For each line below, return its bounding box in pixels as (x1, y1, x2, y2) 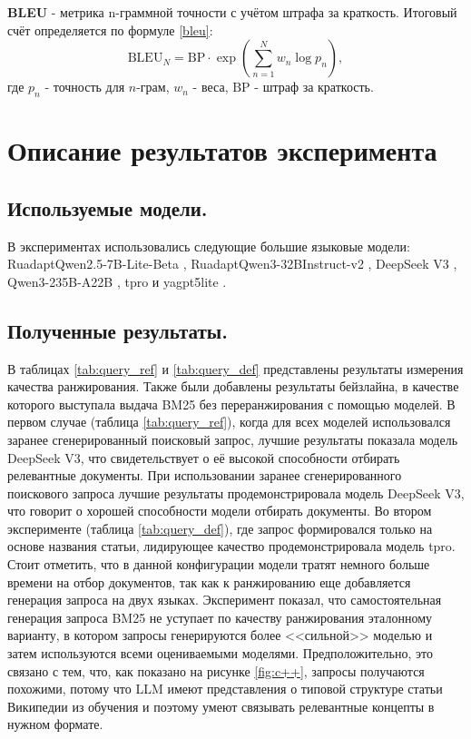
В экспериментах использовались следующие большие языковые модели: (7, 236, 410, 255)
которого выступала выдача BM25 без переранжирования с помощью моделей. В (7, 394, 456, 413)
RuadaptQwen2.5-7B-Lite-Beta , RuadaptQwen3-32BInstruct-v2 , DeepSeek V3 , (7, 254, 457, 273)
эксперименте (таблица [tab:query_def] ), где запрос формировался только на (7, 518, 433, 537)
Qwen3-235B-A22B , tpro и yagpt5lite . (7, 271, 227, 291)
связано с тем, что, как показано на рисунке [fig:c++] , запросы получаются (7, 661, 425, 680)
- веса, (192, 77, 229, 96)
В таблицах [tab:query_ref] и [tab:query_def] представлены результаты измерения (7, 359, 464, 378)
